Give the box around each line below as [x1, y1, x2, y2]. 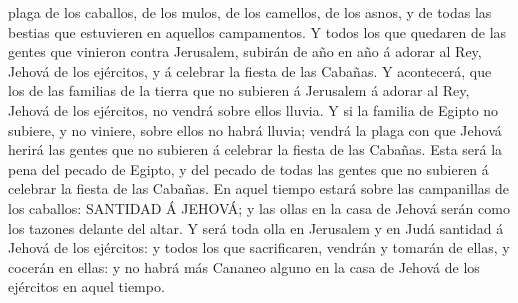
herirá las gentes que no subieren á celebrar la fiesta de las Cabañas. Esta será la [8, 139, 503, 160]
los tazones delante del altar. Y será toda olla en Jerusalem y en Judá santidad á [8, 217, 504, 238]
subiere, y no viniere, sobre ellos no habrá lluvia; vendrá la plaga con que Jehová [8, 119, 502, 140]
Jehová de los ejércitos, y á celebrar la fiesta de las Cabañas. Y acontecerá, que [8, 60, 492, 81]
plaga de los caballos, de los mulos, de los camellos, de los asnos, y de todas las [8, 2, 492, 22]
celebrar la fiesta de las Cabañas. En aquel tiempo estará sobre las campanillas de [8, 178, 509, 199]
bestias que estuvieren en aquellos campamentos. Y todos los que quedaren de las [8, 21, 507, 42]
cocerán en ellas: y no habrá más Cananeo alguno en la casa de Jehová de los [8, 256, 480, 277]
